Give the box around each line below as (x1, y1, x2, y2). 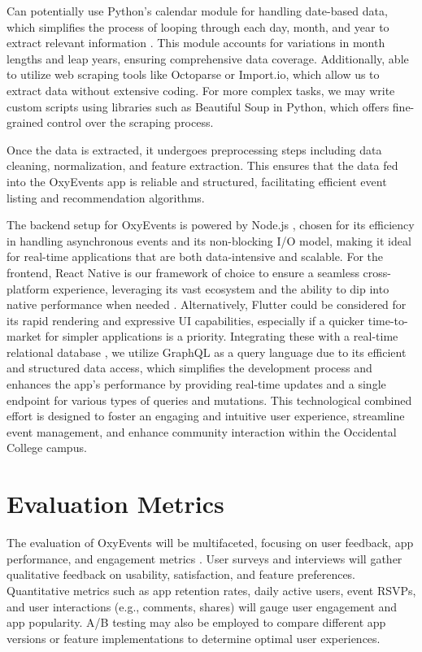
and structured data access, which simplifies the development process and (7, 359, 372, 376)
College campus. (7, 439, 87, 456)
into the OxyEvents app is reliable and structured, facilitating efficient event (7, 172, 387, 189)
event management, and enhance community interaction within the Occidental (7, 423, 397, 440)
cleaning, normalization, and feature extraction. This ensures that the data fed (7, 157, 398, 174)
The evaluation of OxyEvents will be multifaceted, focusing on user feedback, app (7, 534, 414, 551)
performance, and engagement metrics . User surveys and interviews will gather (7, 550, 402, 567)
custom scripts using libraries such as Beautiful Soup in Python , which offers (7, 98, 389, 115)
